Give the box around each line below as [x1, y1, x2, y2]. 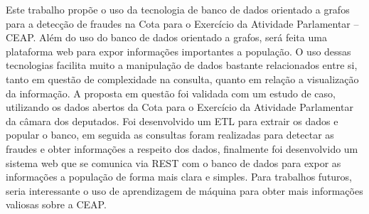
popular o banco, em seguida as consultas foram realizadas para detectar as [6, 127, 334, 142]
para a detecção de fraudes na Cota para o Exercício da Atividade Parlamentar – [6, 16, 359, 31]
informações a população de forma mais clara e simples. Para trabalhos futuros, [6, 169, 353, 184]
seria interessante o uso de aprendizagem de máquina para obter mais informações [6, 183, 363, 198]
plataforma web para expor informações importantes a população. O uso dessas [6, 43, 351, 58]
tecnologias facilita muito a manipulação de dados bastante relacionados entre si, [6, 58, 358, 73]
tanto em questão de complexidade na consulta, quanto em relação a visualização [6, 71, 359, 86]
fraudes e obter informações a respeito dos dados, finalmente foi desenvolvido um [6, 141, 358, 156]
